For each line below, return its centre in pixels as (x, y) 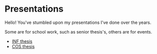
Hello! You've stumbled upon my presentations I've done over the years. (78, 22)
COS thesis (23, 46)
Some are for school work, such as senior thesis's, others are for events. (78, 32)
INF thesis (22, 41)
